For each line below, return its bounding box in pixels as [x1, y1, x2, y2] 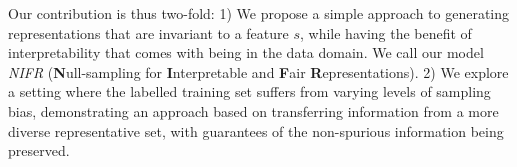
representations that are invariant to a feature [8, 22, 289, 43]
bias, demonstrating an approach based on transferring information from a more [8, 100, 499, 121]
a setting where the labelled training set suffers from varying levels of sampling [8, 81, 491, 102]
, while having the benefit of [299, 22, 472, 43]
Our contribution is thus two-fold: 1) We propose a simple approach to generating [8, 3, 510, 23]
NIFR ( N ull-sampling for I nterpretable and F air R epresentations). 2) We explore [8, 61, 509, 82]
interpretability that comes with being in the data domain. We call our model [8, 42, 484, 63]
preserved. [8, 140, 70, 161]
